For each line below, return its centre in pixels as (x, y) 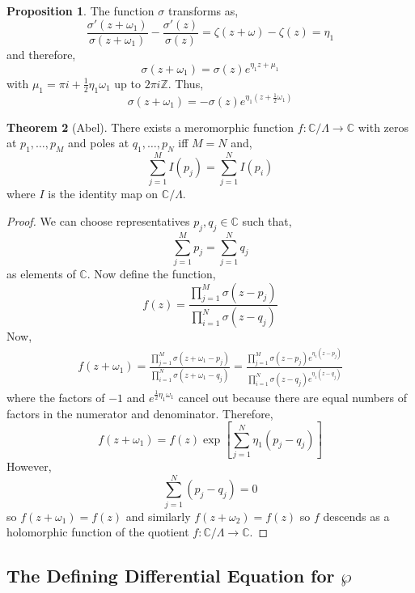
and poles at (99, 143)
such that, (267, 221)
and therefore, (41, 54)
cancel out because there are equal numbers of (293, 398)
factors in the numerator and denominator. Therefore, (140, 413)
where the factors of (56, 398)
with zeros (383, 127)
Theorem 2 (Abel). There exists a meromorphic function (150, 127)
